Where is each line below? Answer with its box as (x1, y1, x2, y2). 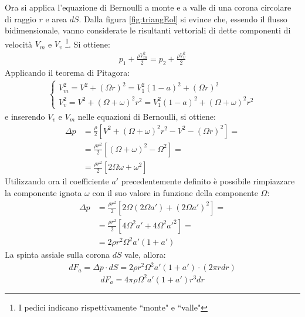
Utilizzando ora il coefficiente (5, 175, 109, 187)
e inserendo (5, 110, 45, 122)
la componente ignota (5, 187, 82, 199)
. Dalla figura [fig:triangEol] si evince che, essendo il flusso (79, 12, 287, 25)
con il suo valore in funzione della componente (92, 187, 258, 199)
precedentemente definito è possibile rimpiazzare (121, 175, 295, 187)
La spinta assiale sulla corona (5, 248, 110, 261)
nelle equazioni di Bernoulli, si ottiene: (77, 110, 216, 122)
